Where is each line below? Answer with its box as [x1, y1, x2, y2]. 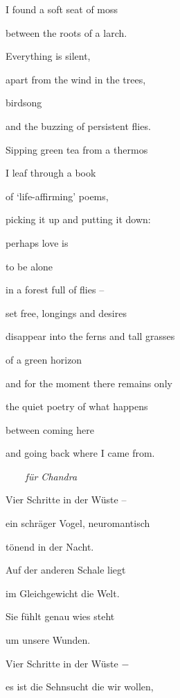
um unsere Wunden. [6, 633, 91, 647]
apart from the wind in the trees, [6, 72, 146, 86]
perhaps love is [6, 235, 69, 250]
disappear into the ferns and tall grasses [6, 329, 175, 343]
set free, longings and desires [6, 305, 127, 320]
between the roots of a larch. [6, 25, 127, 40]
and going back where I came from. [6, 446, 155, 460]
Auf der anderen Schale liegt [6, 562, 126, 577]
